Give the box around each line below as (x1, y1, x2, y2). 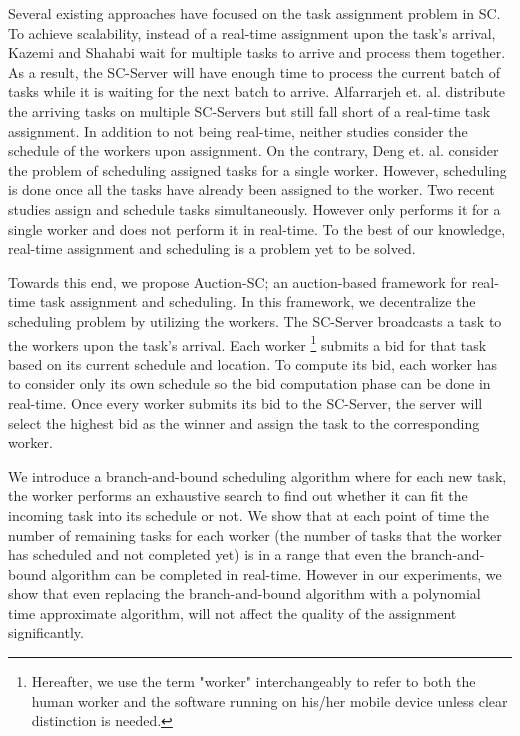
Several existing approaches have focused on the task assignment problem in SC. (8, 3, 501, 23)
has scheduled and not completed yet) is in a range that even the (8, 544, 407, 565)
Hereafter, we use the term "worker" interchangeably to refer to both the (31, 671, 476, 692)
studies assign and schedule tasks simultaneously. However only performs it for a (8, 198, 501, 219)
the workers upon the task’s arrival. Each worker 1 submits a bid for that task (8, 331, 487, 355)
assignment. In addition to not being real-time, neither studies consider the (8, 120, 468, 141)
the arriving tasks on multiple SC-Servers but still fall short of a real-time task (8, 100, 491, 121)
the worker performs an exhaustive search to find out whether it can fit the (8, 485, 468, 506)
